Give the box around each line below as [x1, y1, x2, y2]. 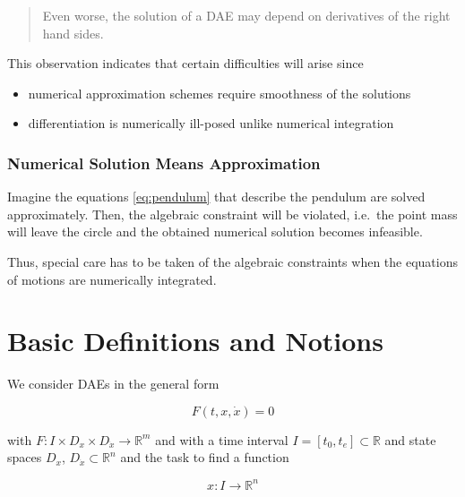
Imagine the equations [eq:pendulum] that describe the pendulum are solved [7, 187, 426, 206]
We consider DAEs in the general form [7, 374, 220, 393]
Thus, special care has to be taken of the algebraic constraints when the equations [7, 252, 458, 270]
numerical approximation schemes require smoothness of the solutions [28, 83, 411, 102]
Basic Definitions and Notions [7, 322, 383, 359]
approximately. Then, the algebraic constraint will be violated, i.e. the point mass [7, 204, 458, 223]
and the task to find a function [120, 448, 289, 467]
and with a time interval [155, 430, 288, 449]
